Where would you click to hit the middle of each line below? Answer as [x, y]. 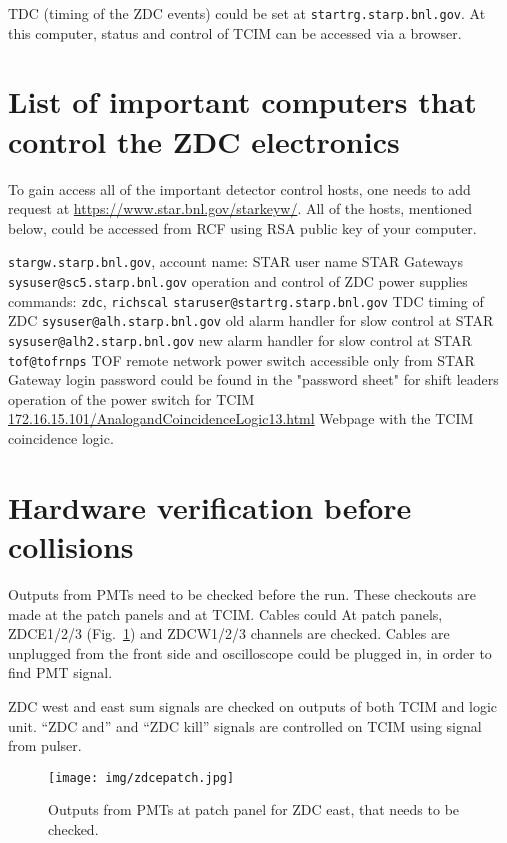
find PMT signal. [60, 672]
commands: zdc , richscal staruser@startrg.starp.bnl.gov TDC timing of [246, 300]
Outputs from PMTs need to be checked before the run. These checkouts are [242, 593]
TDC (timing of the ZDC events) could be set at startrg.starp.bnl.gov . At [247, 13]
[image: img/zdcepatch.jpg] [141, 777]
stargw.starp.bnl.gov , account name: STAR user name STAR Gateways [235, 261]
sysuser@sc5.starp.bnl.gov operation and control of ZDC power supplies [238, 281]
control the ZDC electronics [204, 140]
